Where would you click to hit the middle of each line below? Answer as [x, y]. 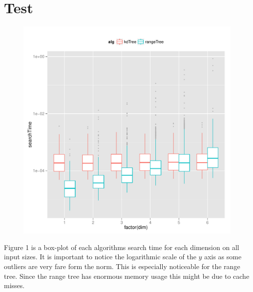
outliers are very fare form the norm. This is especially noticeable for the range [122, 266]
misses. [14, 285]
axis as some [223, 257]
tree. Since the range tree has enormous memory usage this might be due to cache [127, 276]
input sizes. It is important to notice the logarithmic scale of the [100, 257]
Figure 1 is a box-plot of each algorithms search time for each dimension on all [122, 247]
